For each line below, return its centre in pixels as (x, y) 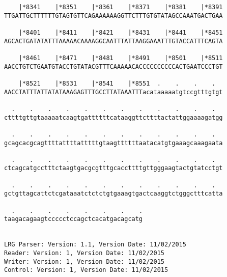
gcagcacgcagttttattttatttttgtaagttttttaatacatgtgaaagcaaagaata (113, 143)
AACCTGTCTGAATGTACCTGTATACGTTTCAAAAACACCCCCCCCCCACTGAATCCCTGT (113, 66)
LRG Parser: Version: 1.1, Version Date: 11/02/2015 (95, 245)
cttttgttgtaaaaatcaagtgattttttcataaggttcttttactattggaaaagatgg (113, 117)
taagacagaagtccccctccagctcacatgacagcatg (74, 219)
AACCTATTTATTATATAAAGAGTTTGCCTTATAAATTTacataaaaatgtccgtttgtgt (113, 92)
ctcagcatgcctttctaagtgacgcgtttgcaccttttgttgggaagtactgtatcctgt (113, 168)
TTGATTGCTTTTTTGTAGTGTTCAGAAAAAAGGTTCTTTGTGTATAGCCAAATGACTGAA (113, 16)
